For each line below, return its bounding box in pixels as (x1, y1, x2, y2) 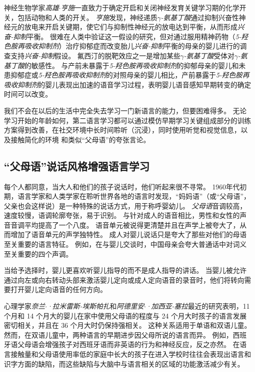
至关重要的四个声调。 (4, 248, 73, 259)
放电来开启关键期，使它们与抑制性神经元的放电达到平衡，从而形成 (24, 22, 237, 32)
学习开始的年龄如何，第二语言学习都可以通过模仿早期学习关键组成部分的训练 (4, 115, 251, 125)
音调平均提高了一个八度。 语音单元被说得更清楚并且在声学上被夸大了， (10, 219, 240, 230)
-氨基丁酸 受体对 (183, 50, 234, 60)
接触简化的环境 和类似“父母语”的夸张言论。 (10, 134, 150, 144)
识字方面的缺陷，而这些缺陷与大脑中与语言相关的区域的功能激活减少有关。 (4, 358, 244, 369)
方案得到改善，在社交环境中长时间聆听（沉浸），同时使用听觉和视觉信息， (4, 125, 241, 135)
